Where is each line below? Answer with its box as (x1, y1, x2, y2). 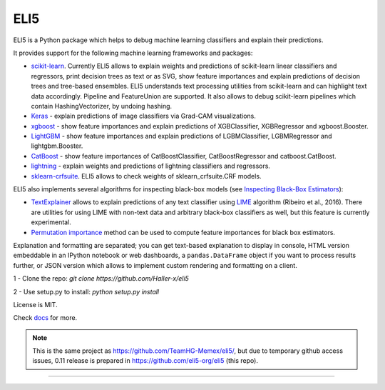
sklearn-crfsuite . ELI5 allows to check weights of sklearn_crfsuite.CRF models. (31, 171, 262, 180)
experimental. (31, 218, 71, 226)
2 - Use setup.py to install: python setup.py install (13, 287, 160, 296)
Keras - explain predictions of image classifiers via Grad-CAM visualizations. (31, 111, 257, 121)
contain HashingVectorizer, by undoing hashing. (31, 101, 173, 110)
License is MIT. (13, 300, 58, 309)
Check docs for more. (13, 314, 78, 322)
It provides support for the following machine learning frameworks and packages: (13, 49, 253, 57)
